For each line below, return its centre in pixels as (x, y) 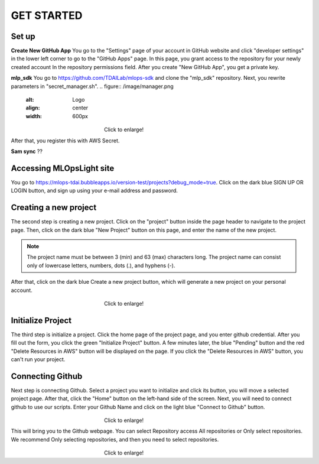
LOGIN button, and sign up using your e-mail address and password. (95, 191)
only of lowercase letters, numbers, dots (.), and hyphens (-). (101, 265)
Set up (23, 36)
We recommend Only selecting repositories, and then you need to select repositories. (115, 439)
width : (34, 116)
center (80, 108)
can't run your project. (38, 359)
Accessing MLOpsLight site (63, 168)
